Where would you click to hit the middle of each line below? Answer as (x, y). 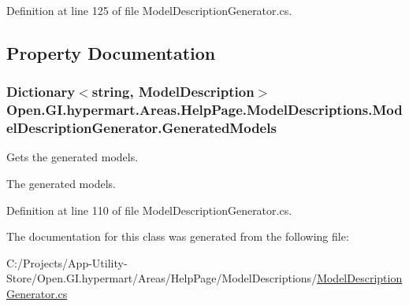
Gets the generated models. (73, 157)
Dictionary (41, 92)
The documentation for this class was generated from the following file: (178, 236)
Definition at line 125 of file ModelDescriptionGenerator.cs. (149, 10)
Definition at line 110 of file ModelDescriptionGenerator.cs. (149, 210)
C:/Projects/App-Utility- (67, 262)
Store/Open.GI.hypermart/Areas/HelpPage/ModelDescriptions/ (162, 278)
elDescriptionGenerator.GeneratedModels (141, 128)
